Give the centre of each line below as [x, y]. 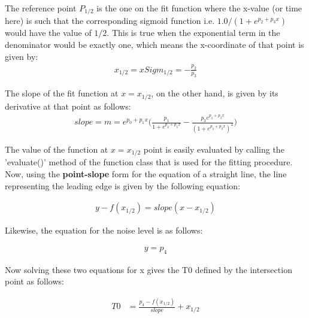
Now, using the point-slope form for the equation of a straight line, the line [146, 174]
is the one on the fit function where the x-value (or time [199, 8]
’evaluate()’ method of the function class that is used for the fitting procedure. [149, 162]
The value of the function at [57, 149]
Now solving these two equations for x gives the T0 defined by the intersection [149, 269]
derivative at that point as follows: [68, 106]
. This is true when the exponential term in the [193, 33]
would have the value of [48, 33]
